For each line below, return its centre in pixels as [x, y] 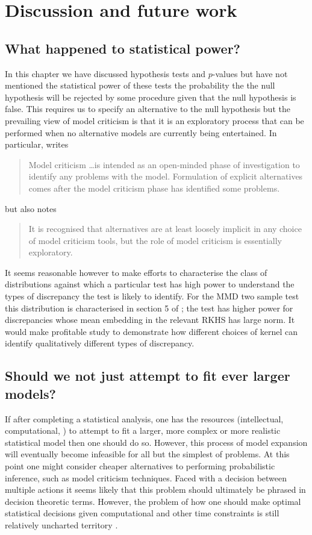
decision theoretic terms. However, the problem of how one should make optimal [153, 501]
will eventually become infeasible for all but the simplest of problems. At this [147, 454]
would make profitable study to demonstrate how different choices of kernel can [151, 331]
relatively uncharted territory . [61, 524]
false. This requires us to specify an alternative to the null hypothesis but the [148, 109]
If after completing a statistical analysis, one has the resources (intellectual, [144, 418]
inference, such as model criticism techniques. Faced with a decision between [146, 477]
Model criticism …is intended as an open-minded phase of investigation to [164, 164]
